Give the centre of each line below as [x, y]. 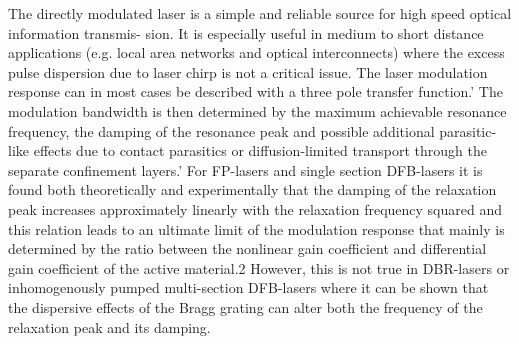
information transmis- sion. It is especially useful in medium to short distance [246, 32]
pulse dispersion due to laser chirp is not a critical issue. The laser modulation [248, 71]
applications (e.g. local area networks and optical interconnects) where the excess [256, 52]
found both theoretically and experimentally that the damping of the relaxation [252, 189]
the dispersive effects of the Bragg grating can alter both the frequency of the [245, 306]
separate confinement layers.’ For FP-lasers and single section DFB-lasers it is [245, 169]
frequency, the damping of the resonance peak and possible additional [221, 130]
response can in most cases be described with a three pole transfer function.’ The [255, 91]
